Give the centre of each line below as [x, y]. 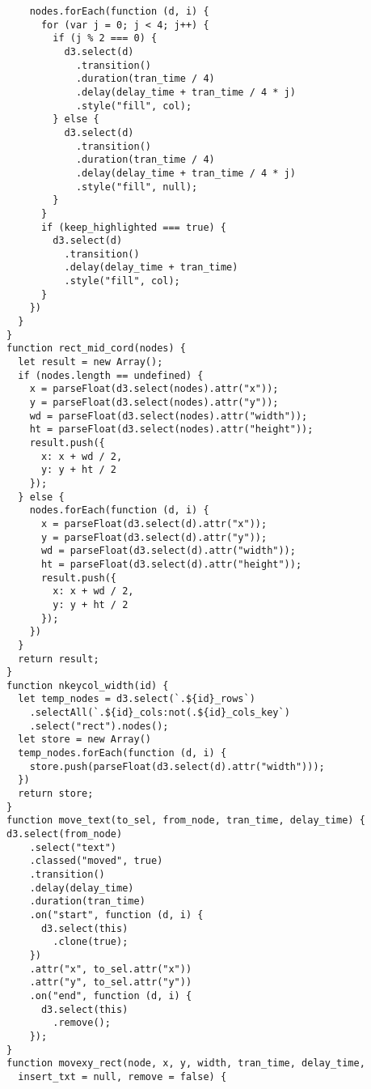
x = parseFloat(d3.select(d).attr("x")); [154, 523]
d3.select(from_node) [65, 834]
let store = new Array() [84, 740]
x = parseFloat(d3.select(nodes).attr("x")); [154, 389]
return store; [56, 794]
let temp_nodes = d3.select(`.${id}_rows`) [137, 699]
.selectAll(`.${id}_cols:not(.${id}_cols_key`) [160, 713]
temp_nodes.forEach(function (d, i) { [122, 753]
